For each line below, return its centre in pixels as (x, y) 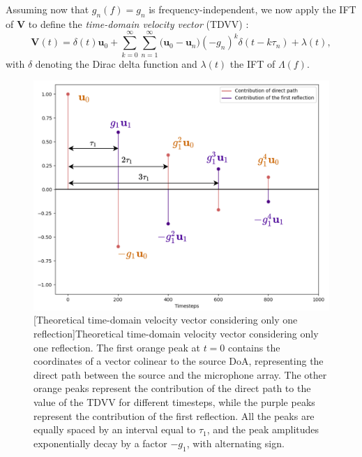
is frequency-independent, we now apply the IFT (252, 9)
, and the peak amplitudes (263, 429)
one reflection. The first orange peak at (117, 347)
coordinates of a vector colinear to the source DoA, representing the (179, 361)
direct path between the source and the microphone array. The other (180, 374)
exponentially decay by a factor (100, 443)
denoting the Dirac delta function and (116, 63)
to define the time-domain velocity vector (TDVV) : (138, 23)
